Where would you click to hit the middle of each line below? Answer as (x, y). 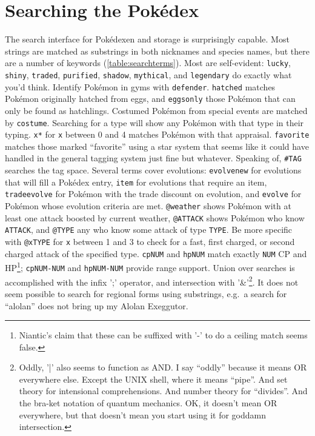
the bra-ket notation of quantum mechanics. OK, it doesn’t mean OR (148, 403)
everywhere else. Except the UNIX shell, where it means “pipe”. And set (153, 379)
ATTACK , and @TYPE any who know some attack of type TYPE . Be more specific (149, 230)
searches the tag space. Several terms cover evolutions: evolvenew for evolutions (153, 170)
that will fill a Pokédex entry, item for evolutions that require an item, (136, 182)
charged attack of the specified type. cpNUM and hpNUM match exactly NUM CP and (156, 253)
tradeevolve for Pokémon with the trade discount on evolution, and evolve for (153, 194)
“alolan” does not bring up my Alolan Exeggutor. (97, 305)
